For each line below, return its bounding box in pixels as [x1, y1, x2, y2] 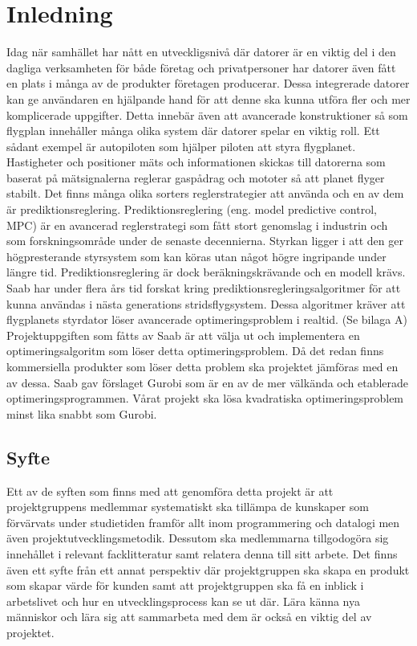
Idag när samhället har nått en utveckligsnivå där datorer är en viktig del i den [6, 43, 396, 60]
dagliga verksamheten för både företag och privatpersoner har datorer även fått [6, 59, 396, 76]
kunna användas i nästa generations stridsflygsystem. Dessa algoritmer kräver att [6, 295, 406, 312]
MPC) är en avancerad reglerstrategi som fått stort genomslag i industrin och [6, 216, 388, 233]
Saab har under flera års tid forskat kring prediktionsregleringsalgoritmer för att [6, 280, 401, 296]
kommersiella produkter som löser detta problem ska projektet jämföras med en [6, 358, 399, 374]
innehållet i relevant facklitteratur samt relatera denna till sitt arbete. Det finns [6, 545, 398, 562]
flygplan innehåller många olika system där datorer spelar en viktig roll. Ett [6, 122, 380, 139]
